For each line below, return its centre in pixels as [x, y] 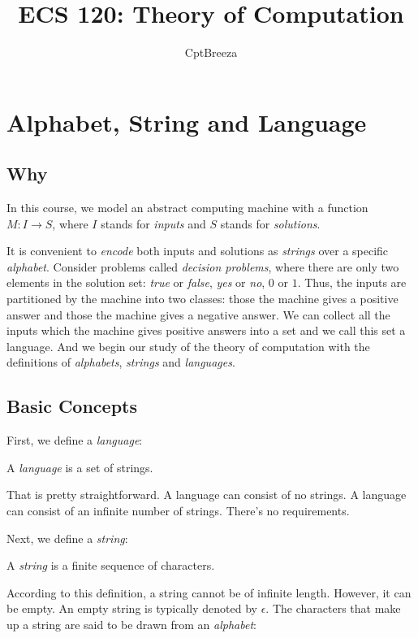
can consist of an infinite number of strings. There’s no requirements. [178, 511]
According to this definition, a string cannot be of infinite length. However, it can [209, 592]
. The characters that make [333, 608]
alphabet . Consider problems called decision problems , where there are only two [203, 266]
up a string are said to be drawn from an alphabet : [131, 624]
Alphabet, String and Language [187, 122]
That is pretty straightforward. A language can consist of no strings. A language [207, 495]
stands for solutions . [270, 223]
